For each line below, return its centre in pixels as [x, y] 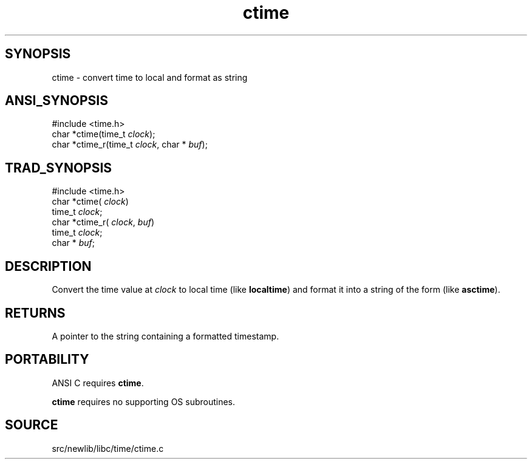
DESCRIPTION [48, 266]
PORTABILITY [47, 360]
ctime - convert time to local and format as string [150, 77]
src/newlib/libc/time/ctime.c [108, 448]
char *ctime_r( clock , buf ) [103, 222]
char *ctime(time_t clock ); [104, 134]
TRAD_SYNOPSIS [59, 168]
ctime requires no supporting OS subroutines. [144, 401]
